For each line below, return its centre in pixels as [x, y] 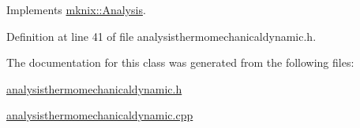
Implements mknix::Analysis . [76, 9]
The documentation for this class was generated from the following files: [180, 62]
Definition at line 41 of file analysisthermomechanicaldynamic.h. [161, 36]
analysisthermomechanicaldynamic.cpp [100, 115]
